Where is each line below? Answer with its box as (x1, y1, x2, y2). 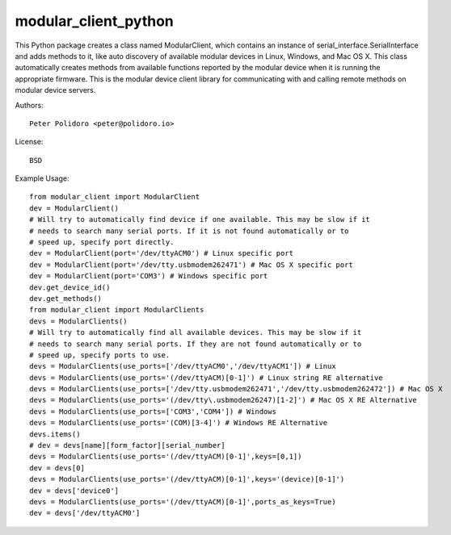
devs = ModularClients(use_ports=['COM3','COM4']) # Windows (29, 407, 276, 416)
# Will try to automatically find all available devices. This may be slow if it (29, 328, 362, 337)
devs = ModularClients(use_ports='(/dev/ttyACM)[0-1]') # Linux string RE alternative (29, 373, 383, 382)
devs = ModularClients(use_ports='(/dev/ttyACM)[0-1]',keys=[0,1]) (29, 452, 302, 462)
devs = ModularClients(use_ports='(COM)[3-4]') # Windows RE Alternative (29, 418, 328, 428)
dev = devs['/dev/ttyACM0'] (29, 508, 141, 518)
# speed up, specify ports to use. (29, 350, 171, 359)
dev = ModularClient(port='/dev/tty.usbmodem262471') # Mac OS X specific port (29, 260, 353, 270)
